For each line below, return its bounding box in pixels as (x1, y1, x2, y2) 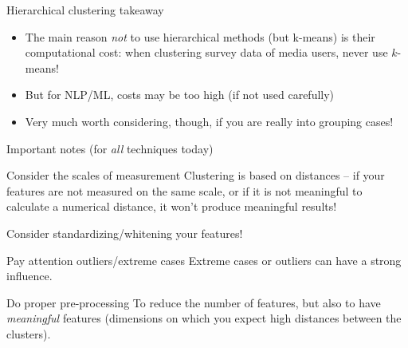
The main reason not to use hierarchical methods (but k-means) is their (25, 28, 375, 45)
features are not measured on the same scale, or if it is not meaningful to (6, 182, 363, 199)
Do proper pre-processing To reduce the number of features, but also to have (6, 294, 381, 310)
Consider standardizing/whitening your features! (6, 224, 243, 241)
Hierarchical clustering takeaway (6, 2, 164, 18)
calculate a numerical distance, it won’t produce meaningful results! (6, 198, 337, 215)
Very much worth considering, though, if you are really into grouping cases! (25, 113, 394, 129)
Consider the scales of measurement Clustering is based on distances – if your (6, 167, 385, 184)
